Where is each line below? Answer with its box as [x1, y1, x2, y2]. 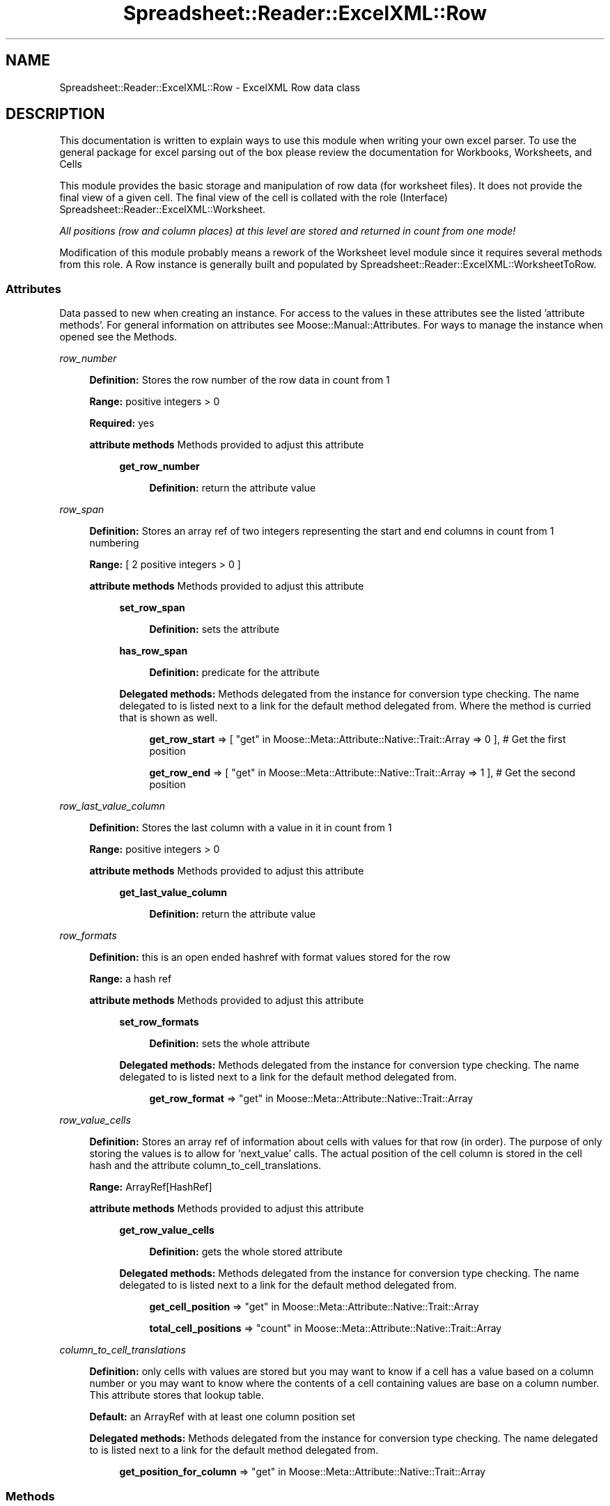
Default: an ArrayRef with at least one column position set [89, 1411, 356, 1423]
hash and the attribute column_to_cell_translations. [89, 1159, 322, 1172]
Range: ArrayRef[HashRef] [89, 1181, 212, 1193]
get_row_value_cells [119, 1224, 214, 1237]
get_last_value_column [119, 886, 228, 899]
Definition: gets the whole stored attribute [149, 1246, 343, 1258]
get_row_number [119, 460, 200, 473]
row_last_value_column [59, 800, 166, 813]
